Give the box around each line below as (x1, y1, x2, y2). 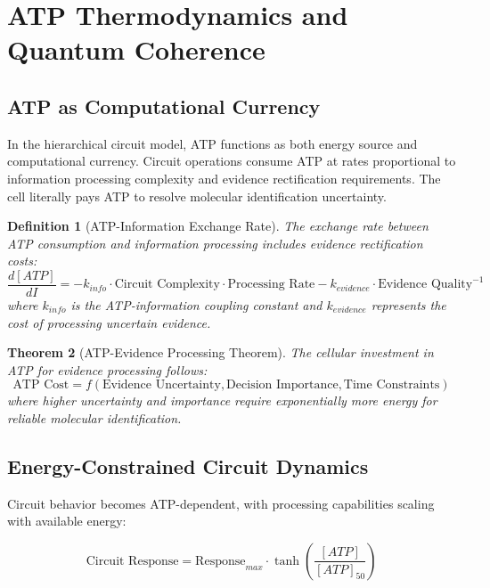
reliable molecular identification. (7, 408, 182, 427)
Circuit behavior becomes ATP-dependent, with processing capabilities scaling (7, 494, 435, 512)
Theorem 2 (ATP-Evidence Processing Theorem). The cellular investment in (7, 343, 434, 362)
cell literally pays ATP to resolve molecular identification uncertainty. (7, 186, 387, 205)
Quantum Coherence (7, 31, 265, 68)
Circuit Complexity (114, 278, 220, 291)
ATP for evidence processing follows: (7, 360, 208, 379)
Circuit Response (86, 554, 179, 568)
